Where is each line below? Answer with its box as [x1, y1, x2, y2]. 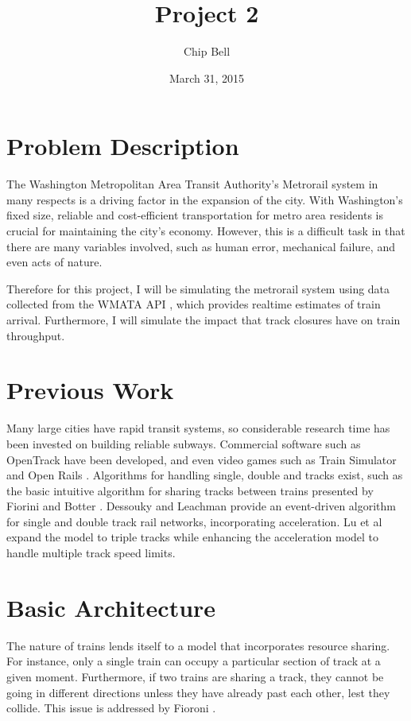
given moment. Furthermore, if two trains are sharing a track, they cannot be [6, 668, 384, 684]
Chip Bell [183, 43, 231, 60]
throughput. [6, 327, 65, 343]
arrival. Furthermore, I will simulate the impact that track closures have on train [6, 312, 401, 328]
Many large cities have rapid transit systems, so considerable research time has [6, 420, 390, 436]
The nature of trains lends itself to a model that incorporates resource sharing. [6, 637, 390, 653]
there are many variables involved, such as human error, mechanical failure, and [6, 238, 395, 254]
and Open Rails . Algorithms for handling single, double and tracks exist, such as [6, 467, 403, 483]
